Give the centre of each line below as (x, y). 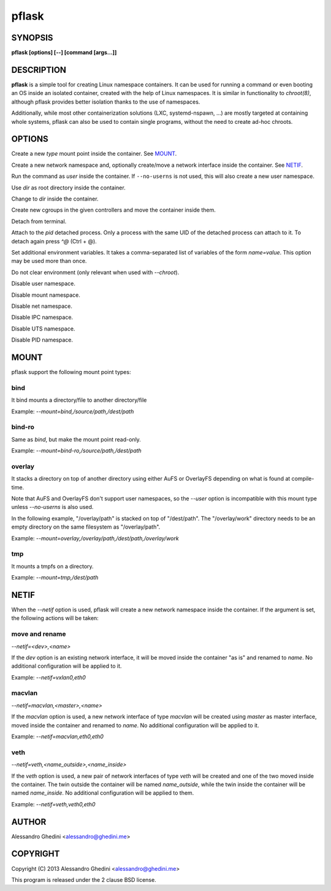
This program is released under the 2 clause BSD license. (84, 879)
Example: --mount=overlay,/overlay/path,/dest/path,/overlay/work (95, 538)
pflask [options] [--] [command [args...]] (64, 53)
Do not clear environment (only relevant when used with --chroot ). (95, 272)
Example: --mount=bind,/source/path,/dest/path (73, 411)
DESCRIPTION (39, 70)
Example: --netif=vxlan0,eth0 (48, 677)
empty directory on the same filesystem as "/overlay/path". (86, 527)
